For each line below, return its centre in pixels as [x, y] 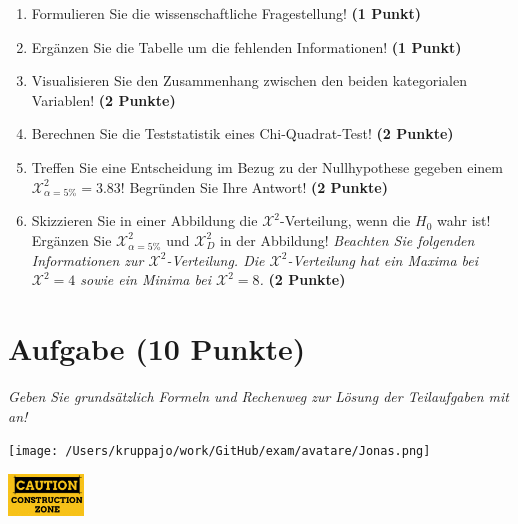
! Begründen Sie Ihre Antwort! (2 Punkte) [254, 186]
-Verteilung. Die [215, 259]
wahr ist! [463, 220]
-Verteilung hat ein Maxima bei [383, 259]
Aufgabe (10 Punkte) [157, 348]
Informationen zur [87, 259]
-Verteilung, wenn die [345, 220]
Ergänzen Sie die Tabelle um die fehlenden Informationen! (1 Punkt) [246, 46]
